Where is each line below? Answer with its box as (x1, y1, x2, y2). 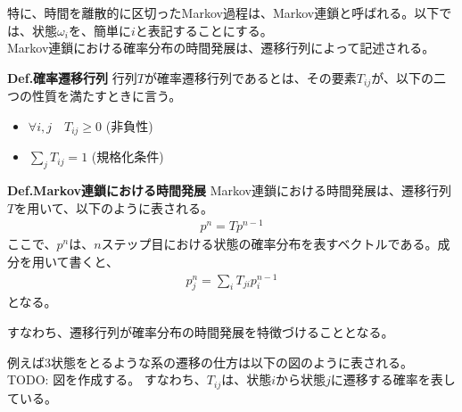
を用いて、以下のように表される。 (14, 198, 214, 217)
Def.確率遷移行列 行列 (7, 68, 137, 87)
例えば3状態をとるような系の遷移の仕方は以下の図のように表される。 (7, 352, 413, 371)
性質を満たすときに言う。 (31, 87, 182, 105)
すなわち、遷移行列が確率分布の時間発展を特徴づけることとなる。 (7, 323, 394, 342)
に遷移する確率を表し (330, 370, 456, 389)
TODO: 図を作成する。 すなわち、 (7, 370, 207, 389)
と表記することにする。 (135, 21, 273, 39)
